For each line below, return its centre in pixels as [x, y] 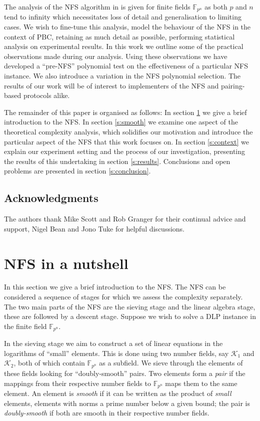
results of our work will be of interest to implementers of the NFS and [111, 85]
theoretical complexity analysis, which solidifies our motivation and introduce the [128, 131]
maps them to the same [201, 383]
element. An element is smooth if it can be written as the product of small [118, 393]
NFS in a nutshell [66, 263]
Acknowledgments [51, 198]
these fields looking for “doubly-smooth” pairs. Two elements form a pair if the [125, 373]
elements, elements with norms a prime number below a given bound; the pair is [127, 403]
